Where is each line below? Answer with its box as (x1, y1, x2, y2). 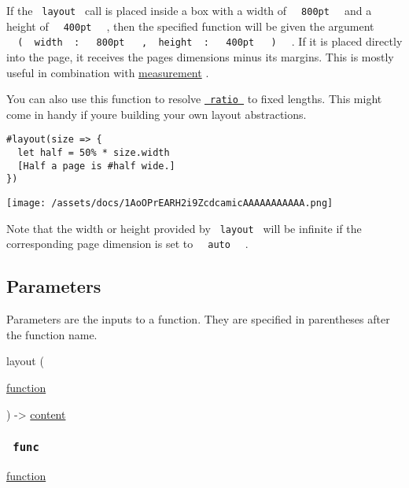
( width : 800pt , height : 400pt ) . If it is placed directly (17, 33, 403, 50)
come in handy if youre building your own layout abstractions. (6, 105, 307, 122)
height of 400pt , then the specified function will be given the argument (6, 17, 374, 34)
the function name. (6, 326, 98, 342)
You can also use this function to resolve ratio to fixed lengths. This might (6, 91, 382, 107)
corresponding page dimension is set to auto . (6, 235, 249, 252)
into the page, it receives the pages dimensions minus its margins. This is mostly (6, 48, 394, 65)
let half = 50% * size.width (17, 147, 170, 159)
